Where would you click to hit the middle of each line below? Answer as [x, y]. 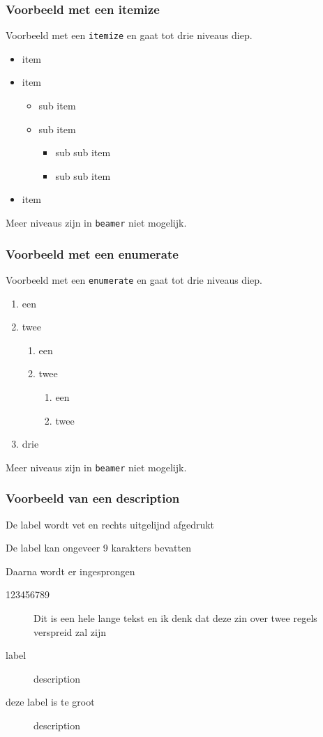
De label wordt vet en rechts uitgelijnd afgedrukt [110, 524]
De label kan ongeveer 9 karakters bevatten [98, 548]
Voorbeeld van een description [93, 498]
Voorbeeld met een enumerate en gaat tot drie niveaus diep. [134, 279]
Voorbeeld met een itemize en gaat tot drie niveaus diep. [129, 35]
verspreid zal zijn [70, 631]
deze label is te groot [50, 702]
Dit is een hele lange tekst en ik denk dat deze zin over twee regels [175, 617]
